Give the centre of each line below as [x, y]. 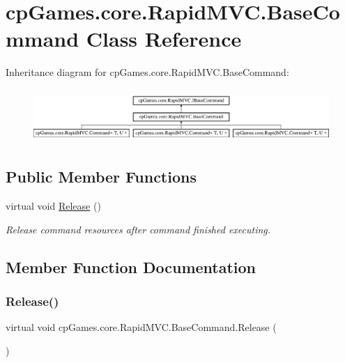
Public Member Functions [101, 177]
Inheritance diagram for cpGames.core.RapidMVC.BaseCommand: [147, 72]
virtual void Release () [53, 205]
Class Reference [164, 39]
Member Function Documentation [131, 267]
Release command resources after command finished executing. [138, 229]
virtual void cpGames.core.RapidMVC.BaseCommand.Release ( [141, 327]
